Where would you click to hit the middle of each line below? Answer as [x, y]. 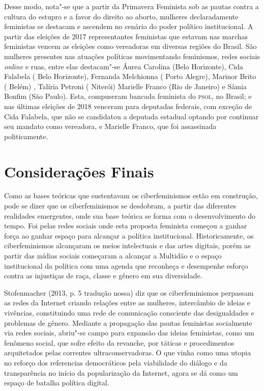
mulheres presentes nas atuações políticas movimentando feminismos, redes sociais [132, 56]
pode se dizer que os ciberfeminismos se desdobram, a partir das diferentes [120, 206]
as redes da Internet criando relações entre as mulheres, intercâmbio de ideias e [127, 303]
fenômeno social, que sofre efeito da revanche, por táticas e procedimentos [119, 342]
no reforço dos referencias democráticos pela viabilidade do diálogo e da [116, 362]
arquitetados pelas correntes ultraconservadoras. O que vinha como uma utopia [128, 353]
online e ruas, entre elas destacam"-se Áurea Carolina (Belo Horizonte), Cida [124, 66]
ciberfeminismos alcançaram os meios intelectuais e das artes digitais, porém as [127, 245]
